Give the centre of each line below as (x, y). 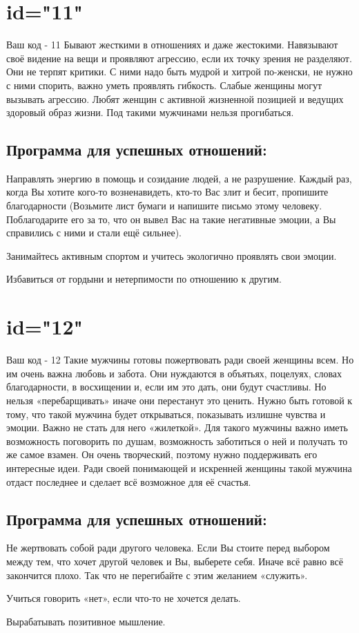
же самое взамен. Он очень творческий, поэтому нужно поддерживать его (162, 454)
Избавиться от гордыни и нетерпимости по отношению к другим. (144, 279)
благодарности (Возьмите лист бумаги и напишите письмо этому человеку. (164, 206)
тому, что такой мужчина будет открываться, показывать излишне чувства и (166, 414)
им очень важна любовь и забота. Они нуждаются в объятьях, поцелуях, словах (174, 373)
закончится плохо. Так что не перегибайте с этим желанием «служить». (157, 575)
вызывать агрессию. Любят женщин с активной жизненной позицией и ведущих (175, 98)
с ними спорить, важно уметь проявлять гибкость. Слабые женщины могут (164, 85)
